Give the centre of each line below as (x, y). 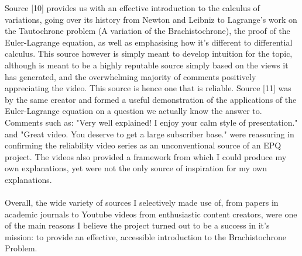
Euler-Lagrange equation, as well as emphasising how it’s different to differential (149, 42)
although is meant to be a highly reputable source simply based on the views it (147, 65)
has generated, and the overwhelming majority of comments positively (131, 76)
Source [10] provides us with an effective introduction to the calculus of (132, 8)
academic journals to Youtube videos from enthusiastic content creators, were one (151, 214)
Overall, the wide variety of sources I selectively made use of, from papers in (142, 203)
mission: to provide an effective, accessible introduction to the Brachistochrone (145, 236)
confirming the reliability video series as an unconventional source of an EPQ (143, 145)
